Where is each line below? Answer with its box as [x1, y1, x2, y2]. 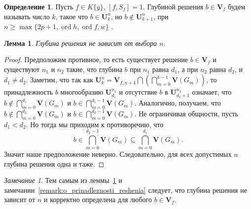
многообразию [60, 87, 104, 97]
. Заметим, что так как [26, 74, 93, 85]
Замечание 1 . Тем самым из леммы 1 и [4, 175, 122, 185]
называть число [4, 11, 50, 21]
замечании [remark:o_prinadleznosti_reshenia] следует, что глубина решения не [4, 184, 247, 195]
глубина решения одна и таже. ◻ [4, 158, 105, 169]
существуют [4, 64, 40, 74]
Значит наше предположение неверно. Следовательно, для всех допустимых [4, 148, 232, 159]
